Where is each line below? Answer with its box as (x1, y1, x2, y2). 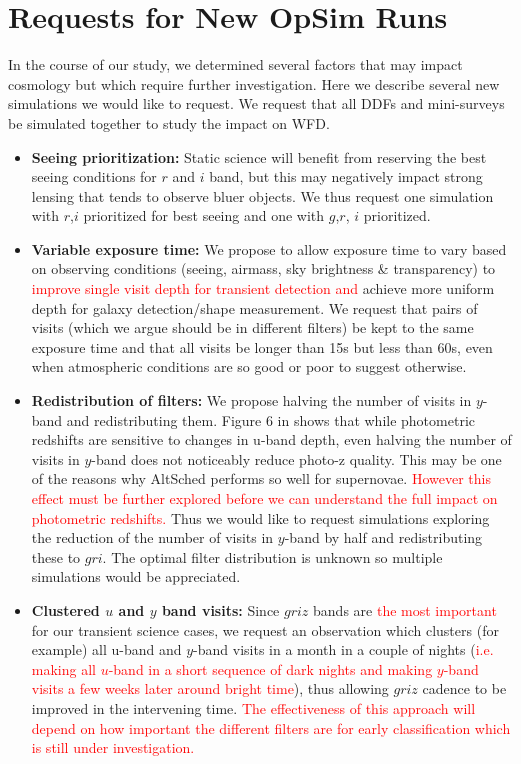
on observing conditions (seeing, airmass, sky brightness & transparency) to (31, 258, 496, 279)
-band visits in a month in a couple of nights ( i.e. (193, 639, 494, 660)
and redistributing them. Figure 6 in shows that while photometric (66, 409, 475, 430)
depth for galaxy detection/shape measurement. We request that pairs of (31, 297, 478, 318)
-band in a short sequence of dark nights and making (108, 658, 433, 679)
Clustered (31, 599, 100, 620)
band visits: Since (161, 599, 280, 620)
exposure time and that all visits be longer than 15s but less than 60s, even (31, 336, 493, 357)
